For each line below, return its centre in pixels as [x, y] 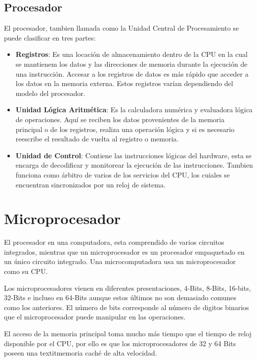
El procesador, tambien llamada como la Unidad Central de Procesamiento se [122, 28]
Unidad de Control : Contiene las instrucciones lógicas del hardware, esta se [134, 155]
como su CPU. [26, 271]
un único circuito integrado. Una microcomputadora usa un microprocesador [120, 261]
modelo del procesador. [50, 93]
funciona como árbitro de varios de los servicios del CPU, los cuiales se [123, 174]
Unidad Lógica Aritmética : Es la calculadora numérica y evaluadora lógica [134, 110]
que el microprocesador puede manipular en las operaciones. [95, 317]
